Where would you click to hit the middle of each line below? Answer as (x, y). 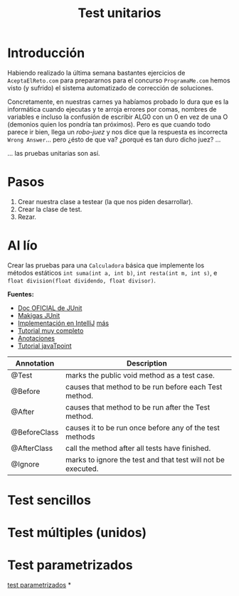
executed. (82, 469)
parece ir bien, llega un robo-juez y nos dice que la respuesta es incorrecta (117, 132)
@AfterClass (32, 448)
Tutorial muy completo (51, 330)
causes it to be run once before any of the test (143, 427)
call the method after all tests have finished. (138, 448)
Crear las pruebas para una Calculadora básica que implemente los (106, 265)
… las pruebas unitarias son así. (54, 153)
